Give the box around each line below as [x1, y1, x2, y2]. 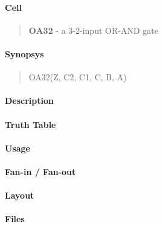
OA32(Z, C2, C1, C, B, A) [28, 71, 127, 83]
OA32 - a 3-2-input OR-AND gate [28, 24, 158, 36]
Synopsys [5, 47, 44, 60]
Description [5, 94, 54, 107]
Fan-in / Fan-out [5, 165, 76, 177]
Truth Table [5, 118, 56, 130]
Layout [5, 189, 34, 202]
